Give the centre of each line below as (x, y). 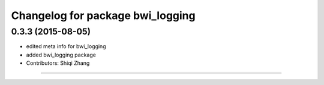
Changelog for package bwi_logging (103, 15)
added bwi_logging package (61, 55)
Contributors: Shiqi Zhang (58, 63)
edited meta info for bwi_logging (66, 46)
